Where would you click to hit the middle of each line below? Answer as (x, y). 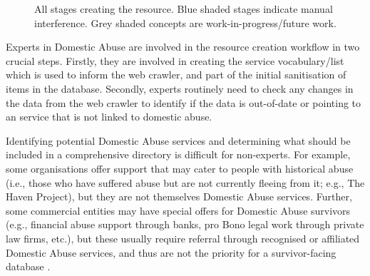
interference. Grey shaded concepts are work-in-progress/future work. (185, 22)
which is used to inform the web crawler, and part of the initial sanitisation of (176, 75)
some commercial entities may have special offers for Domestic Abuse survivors (178, 210)
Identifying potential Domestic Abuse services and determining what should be (178, 140)
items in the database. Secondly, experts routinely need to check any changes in (180, 88)
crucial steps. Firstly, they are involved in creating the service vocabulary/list (175, 60)
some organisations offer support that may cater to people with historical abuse (180, 168)
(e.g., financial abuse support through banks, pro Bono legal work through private (185, 224)
